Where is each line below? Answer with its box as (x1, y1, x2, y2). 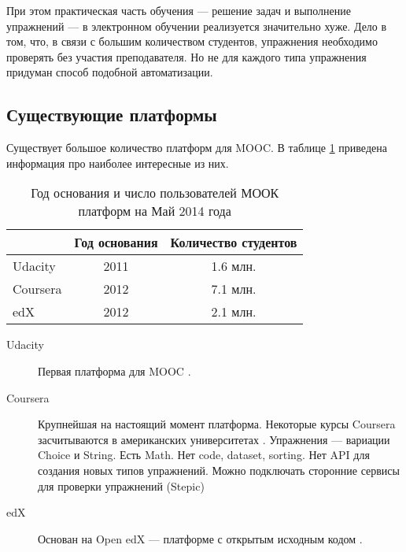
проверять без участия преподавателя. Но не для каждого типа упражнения (6, 48, 367, 65)
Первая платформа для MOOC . (38, 362, 191, 379)
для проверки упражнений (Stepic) (38, 477, 205, 494)
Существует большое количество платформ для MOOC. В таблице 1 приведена (6, 139, 387, 156)
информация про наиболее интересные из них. (6, 154, 229, 171)
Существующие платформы (6, 102, 217, 127)
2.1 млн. (211, 302, 257, 321)
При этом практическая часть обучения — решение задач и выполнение (6, 2, 352, 18)
